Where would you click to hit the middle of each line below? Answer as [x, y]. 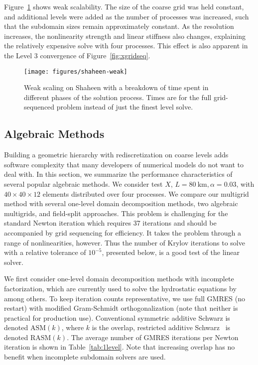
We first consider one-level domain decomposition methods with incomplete [119, 279]
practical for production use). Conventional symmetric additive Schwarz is [117, 317]
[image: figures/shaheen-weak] [76, 71]
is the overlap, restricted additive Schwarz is [161, 327]
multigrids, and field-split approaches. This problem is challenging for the [116, 213]
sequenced [39, 107]
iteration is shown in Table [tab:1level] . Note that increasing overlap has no [120, 347]
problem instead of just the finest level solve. [125, 107]
